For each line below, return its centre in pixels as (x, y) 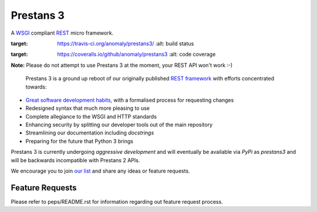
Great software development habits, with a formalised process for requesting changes (130, 100)
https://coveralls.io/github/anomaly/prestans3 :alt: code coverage (136, 54)
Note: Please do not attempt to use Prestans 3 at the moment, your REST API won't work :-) (122, 65)
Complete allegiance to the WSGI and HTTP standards (91, 116)
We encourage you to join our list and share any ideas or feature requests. (100, 171)
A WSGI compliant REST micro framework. (62, 33)
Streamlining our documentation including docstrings (90, 133)
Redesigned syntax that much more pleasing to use (87, 108)
